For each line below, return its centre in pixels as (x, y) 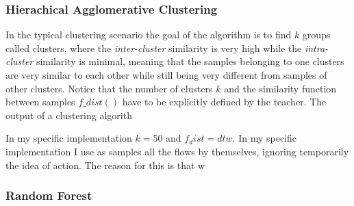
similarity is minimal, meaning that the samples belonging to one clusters (190, 61)
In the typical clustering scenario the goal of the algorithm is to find (149, 35)
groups (316, 35)
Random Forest (49, 195)
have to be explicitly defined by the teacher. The (224, 102)
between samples (40, 102)
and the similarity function (280, 88)
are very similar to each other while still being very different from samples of (166, 75)
